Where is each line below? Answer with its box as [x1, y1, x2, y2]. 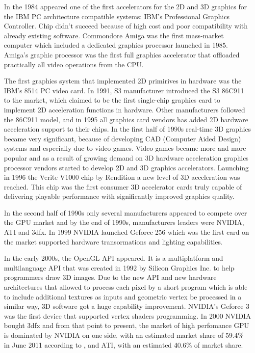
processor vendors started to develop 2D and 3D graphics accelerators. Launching [4, 162, 249, 172]
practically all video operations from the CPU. [4, 59, 144, 69]
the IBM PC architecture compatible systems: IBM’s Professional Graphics [4, 11, 230, 21]
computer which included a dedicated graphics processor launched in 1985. [4, 40, 228, 50]
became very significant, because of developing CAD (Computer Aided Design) [4, 133, 241, 143]
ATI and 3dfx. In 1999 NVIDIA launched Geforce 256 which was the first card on [4, 227, 249, 237]
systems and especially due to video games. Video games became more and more [4, 143, 246, 153]
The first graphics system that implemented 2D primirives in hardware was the [4, 76, 242, 86]
